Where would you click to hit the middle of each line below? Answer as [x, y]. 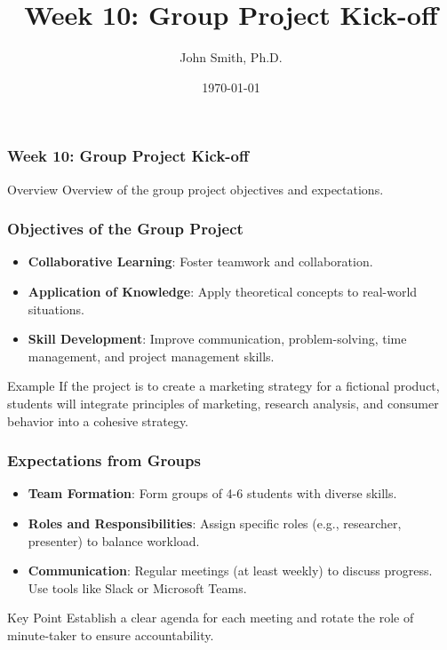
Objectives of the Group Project [125, 229]
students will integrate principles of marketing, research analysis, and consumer [223, 403]
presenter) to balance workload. [114, 540]
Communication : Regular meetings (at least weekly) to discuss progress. [230, 571]
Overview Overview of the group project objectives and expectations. [196, 189]
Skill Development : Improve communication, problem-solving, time [217, 339]
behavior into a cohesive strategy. [98, 420]
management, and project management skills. [151, 356]
